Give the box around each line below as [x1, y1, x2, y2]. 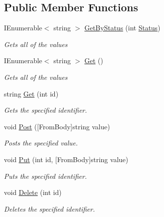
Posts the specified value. [4, 138, 78, 148]
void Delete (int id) [4, 187, 62, 197]
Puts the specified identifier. [4, 170, 87, 181]
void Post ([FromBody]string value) [4, 121, 110, 131]
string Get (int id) [4, 88, 59, 98]
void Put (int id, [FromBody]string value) [4, 154, 128, 164]
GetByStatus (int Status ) [84, 23, 161, 33]
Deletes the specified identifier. [4, 203, 95, 214]
